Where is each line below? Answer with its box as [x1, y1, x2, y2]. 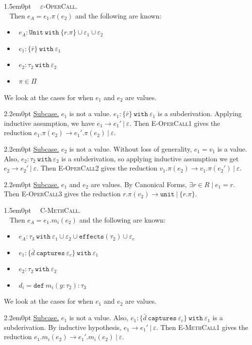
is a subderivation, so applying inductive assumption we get [61, 153, 239, 163]
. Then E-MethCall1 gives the [156, 322, 249, 332]
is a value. [217, 143, 247, 154]
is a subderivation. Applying [157, 108, 242, 119]
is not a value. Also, [69, 312, 129, 323]
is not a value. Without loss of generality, [69, 143, 192, 154]
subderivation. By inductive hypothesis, [4, 322, 122, 332]
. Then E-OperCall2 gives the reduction [36, 163, 158, 173]
